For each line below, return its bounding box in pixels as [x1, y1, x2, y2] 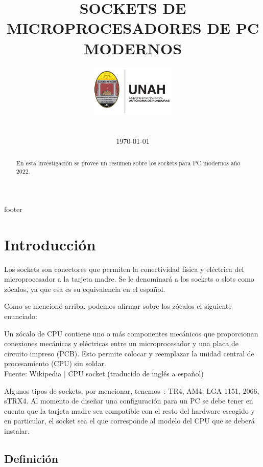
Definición [4, 450, 59, 466]
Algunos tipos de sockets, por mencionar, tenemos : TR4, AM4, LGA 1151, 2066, [4, 385, 259, 396]
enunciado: [4, 311, 37, 322]
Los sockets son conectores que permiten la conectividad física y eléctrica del [4, 263, 244, 274]
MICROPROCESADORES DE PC [6, 17, 259, 38]
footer [4, 203, 22, 214]
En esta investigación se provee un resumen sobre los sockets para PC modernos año [16, 158, 241, 167]
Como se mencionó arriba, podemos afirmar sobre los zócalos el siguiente [4, 301, 232, 311]
